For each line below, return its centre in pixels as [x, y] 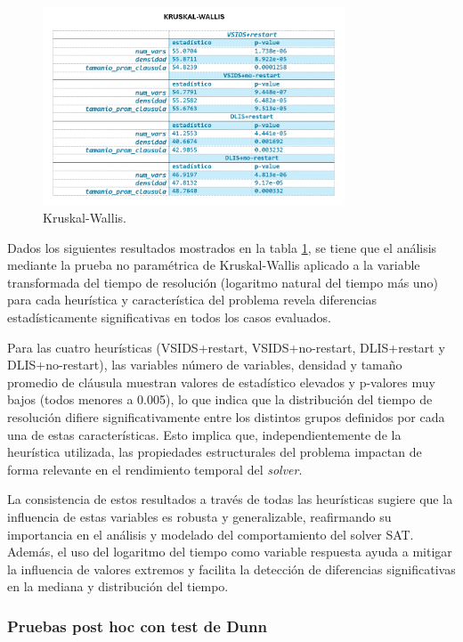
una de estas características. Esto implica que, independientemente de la [204, 434]
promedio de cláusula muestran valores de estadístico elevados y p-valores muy [221, 382]
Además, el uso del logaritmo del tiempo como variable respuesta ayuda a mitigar [230, 552]
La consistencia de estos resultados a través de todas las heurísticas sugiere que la [230, 499]
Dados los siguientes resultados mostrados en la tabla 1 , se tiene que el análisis [222, 247]
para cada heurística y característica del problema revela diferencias [192, 300]
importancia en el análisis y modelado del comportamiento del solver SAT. [211, 534]
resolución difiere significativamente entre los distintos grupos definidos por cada [226, 417]
